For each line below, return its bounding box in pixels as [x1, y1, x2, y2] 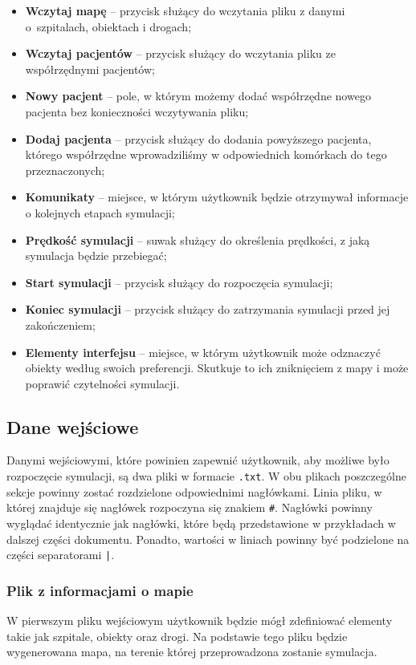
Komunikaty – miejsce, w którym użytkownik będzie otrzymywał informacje [25, 189, 409, 205]
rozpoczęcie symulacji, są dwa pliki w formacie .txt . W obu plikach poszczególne [6, 468, 406, 485]
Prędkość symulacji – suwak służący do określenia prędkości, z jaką [25, 231, 370, 248]
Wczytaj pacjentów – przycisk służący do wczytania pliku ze [25, 45, 336, 62]
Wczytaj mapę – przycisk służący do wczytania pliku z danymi [25, 2, 345, 18]
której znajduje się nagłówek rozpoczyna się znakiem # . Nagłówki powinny [6, 499, 373, 516]
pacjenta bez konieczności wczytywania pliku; [25, 103, 249, 120]
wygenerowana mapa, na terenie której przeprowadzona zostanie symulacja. [6, 643, 377, 660]
